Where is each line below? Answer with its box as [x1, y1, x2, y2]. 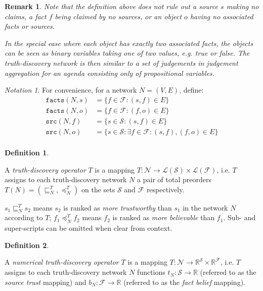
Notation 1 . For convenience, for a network [5, 85, 137, 95]
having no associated [190, 11, 253, 21]
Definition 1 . [5, 147, 49, 157]
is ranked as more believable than [112, 212, 215, 223]
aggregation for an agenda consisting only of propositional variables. [5, 67, 215, 78]
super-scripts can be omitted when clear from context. [5, 223, 172, 233]
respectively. [146, 184, 185, 194]
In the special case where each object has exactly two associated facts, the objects [5, 37, 253, 48]
